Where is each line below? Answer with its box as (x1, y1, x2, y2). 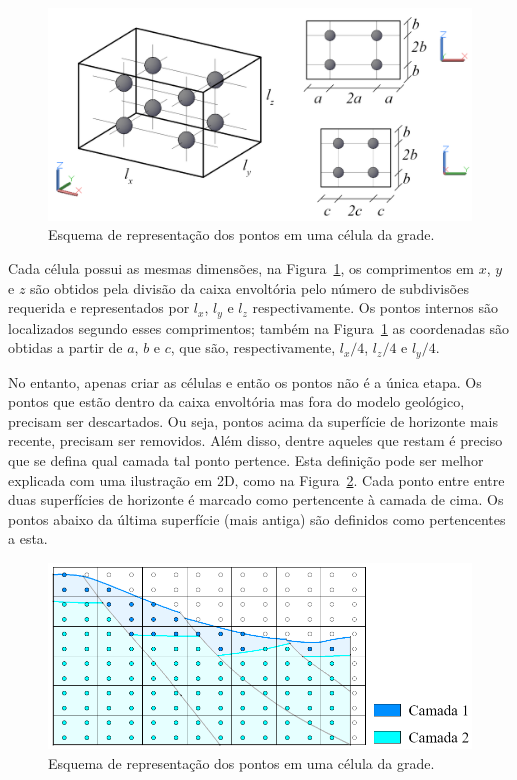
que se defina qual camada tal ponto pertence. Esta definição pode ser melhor (8, 450, 484, 471)
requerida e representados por (8, 297, 190, 318)
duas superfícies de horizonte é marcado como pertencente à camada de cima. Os (8, 489, 504, 510)
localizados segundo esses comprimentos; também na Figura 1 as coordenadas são (8, 317, 510, 338)
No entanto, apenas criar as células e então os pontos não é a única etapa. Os (8, 371, 482, 392)
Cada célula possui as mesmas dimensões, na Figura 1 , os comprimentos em (8, 258, 475, 279)
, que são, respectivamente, (170, 337, 336, 358)
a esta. (8, 528, 48, 549)
